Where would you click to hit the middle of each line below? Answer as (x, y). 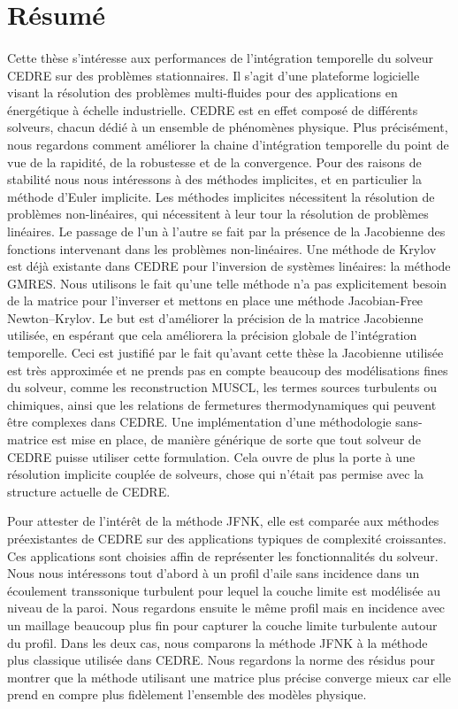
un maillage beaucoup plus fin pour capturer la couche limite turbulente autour (222, 624)
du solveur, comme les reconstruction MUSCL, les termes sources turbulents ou (222, 387)
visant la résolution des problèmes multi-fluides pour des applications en (202, 92)
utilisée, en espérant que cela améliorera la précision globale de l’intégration (212, 335)
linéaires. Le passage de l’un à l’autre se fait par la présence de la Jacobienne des (226, 231)
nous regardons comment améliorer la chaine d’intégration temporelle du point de (228, 144)
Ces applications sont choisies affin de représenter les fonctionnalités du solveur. (223, 555)
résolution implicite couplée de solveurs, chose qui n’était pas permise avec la (216, 474)
